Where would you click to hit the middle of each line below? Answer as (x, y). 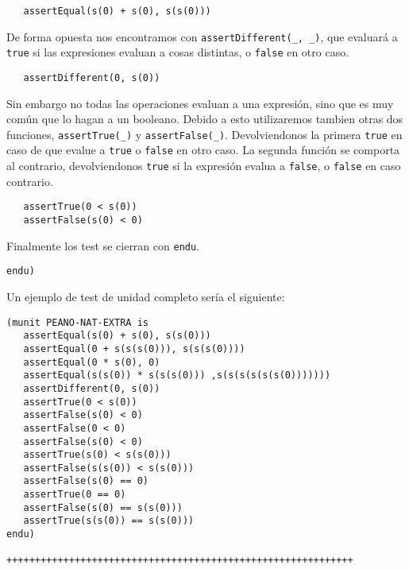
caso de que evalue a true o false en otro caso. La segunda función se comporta (203, 150)
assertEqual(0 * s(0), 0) (92, 362)
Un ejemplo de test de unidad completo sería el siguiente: (146, 296)
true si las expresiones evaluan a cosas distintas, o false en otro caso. (178, 52)
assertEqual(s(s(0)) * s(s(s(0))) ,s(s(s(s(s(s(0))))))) (177, 375)
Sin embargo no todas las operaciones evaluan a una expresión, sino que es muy (200, 103)
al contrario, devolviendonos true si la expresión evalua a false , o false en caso (204, 166)
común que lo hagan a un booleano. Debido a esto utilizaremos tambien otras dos (205, 119)
